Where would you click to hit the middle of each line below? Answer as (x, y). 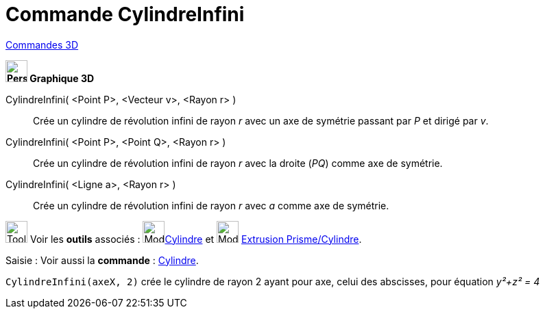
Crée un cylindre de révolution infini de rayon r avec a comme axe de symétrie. (211, 205)
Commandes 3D (42, 44)
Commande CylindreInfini (125, 14)
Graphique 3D (62, 78)
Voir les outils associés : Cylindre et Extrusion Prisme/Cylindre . (196, 239)
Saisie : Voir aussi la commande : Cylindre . (102, 260)
